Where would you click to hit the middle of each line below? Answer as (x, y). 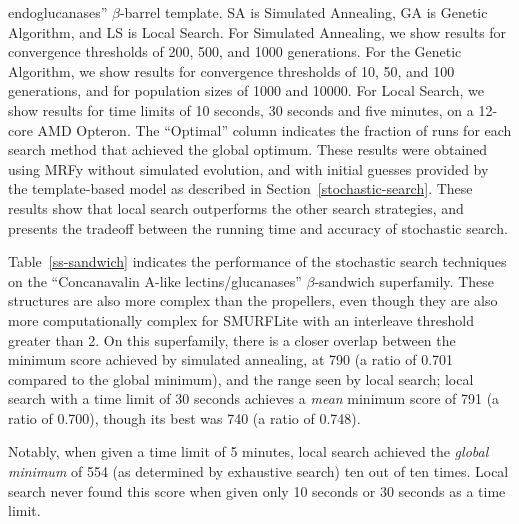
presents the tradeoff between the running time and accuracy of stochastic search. (258, 227)
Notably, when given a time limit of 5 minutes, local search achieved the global (248, 451)
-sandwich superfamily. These (404, 280)
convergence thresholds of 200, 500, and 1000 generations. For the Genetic (235, 51)
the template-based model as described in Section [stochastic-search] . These (240, 188)
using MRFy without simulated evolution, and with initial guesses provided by (248, 168)
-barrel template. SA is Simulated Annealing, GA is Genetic (303, 12)
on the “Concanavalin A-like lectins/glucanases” (155, 280)
